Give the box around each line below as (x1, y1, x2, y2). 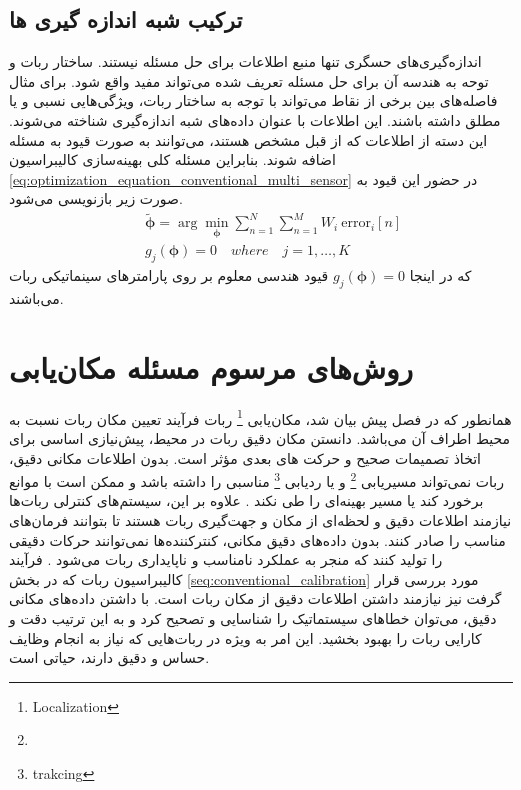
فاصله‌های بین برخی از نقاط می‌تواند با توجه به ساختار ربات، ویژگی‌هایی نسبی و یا (9, 90, 498, 111)
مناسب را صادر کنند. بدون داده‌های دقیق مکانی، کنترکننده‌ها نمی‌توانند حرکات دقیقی (9, 529, 506, 550)
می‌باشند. (9, 288, 64, 309)
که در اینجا (409, 265, 472, 286)
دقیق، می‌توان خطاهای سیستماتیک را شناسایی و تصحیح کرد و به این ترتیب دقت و (9, 608, 497, 629)
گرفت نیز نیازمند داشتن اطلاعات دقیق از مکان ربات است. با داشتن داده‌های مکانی (9, 588, 502, 609)
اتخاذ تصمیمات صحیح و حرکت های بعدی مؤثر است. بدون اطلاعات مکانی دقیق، (9, 447, 481, 468)
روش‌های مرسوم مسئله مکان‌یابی (9, 346, 414, 387)
